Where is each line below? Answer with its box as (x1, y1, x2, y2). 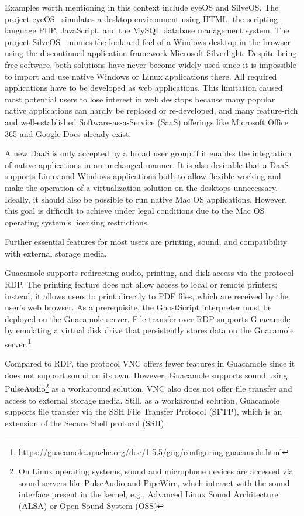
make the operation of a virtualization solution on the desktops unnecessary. (5, 181, 278, 193)
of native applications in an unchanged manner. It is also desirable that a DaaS (5, 158, 289, 170)
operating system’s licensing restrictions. (5, 216, 150, 228)
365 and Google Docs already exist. (5, 127, 132, 139)
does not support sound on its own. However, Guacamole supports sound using (5, 368, 288, 381)
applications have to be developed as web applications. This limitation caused (5, 81, 283, 94)
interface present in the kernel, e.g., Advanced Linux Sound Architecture (18, 488, 278, 500)
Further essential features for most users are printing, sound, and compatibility (5, 235, 288, 248)
